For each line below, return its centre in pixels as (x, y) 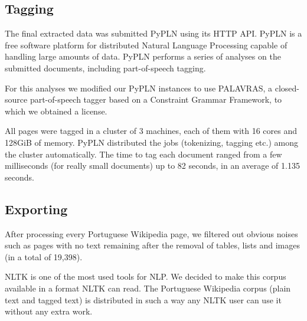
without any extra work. (49, 311)
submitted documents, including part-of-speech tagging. (105, 68)
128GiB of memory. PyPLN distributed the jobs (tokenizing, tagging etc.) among (151, 142)
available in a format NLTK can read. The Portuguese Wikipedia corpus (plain (148, 288)
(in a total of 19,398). (44, 256)
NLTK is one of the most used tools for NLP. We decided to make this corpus (146, 276)
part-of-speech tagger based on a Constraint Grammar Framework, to (156, 99)
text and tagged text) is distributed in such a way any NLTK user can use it (143, 299)
